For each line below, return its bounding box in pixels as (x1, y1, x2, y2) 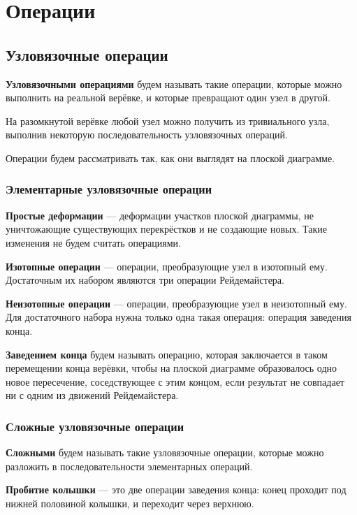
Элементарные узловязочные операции (6, 180, 212, 198)
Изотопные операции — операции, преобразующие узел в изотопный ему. (6, 259, 328, 273)
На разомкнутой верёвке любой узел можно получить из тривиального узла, (6, 113, 330, 128)
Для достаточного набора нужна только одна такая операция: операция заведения (6, 310, 352, 324)
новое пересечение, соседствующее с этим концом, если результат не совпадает (6, 374, 344, 389)
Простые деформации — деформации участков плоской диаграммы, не (6, 208, 314, 222)
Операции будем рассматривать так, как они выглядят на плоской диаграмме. (6, 150, 335, 165)
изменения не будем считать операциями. (6, 235, 181, 249)
